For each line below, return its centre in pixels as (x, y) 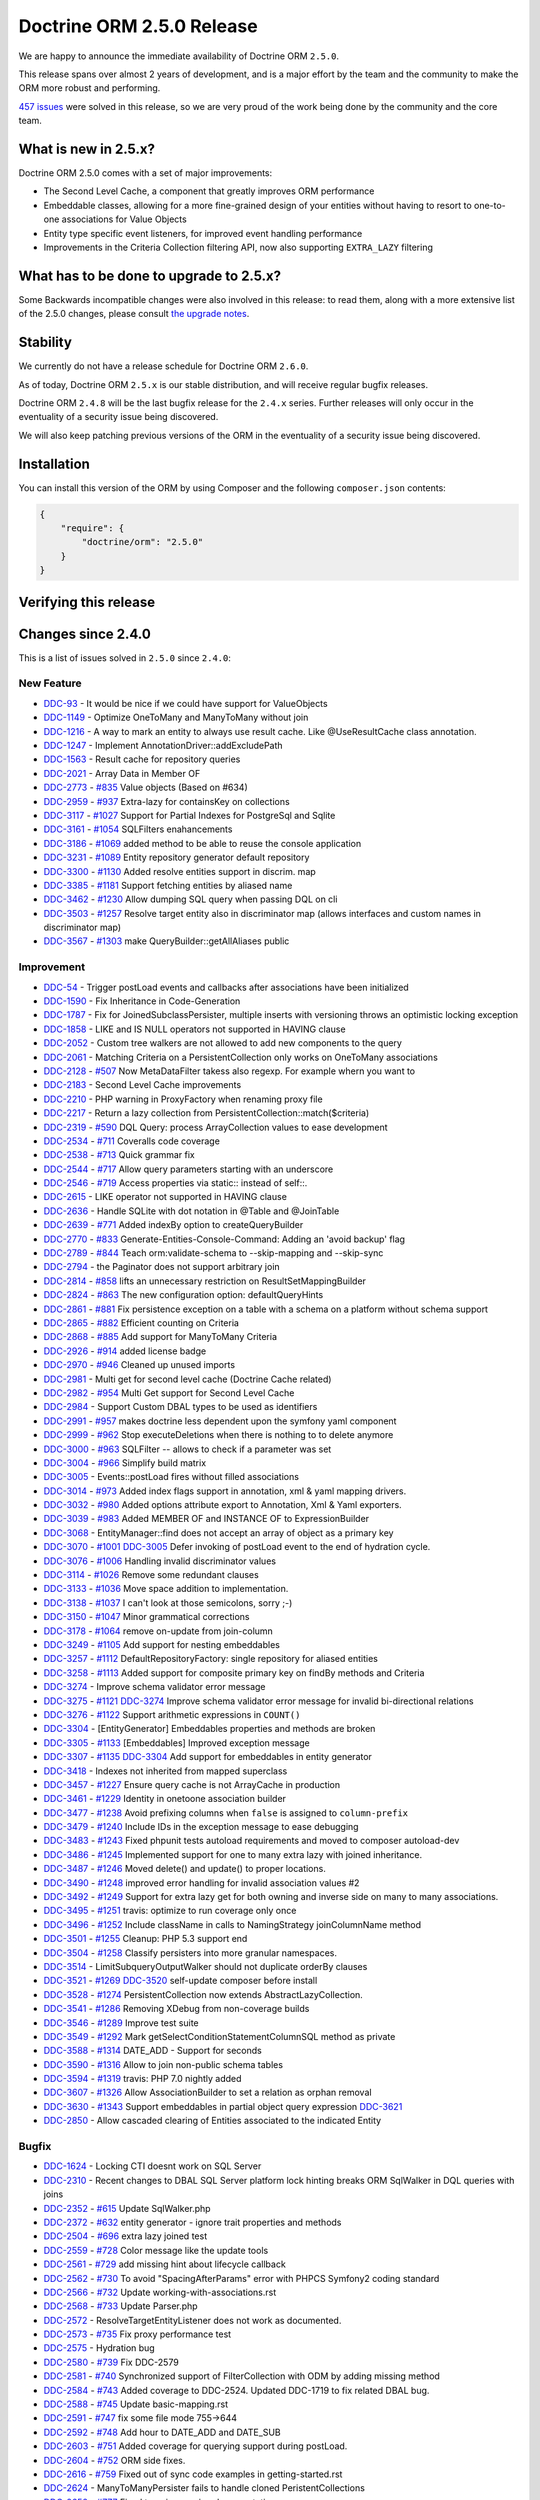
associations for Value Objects (124, 219)
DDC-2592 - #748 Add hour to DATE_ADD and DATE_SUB (162, 2432)
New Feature (50, 683)
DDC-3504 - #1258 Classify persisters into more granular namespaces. (190, 1952)
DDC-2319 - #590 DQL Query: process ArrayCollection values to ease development (216, 1127)
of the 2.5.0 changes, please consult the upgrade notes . (134, 314)
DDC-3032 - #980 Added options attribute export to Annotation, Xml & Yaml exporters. (222, 1505)
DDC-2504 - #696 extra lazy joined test (125, 2236)
